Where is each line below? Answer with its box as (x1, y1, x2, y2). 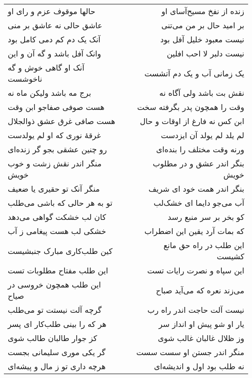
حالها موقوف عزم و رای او (8, 5, 95, 17)
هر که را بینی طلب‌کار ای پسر (8, 318, 107, 329)
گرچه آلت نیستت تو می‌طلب (8, 304, 102, 315)
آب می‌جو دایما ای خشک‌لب (153, 197, 244, 208)
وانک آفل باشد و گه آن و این (8, 48, 101, 59)
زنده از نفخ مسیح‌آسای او (161, 5, 244, 17)
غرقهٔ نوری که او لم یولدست (8, 129, 101, 141)
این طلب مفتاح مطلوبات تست (8, 265, 108, 276)
